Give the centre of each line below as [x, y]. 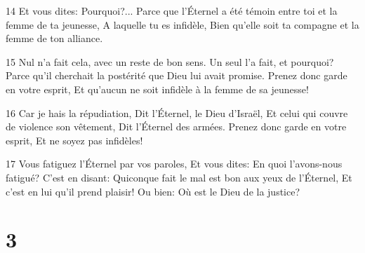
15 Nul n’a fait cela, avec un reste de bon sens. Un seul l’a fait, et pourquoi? [170, 61]
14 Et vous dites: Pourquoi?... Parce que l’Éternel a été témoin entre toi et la [172, 11]
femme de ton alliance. [54, 38]
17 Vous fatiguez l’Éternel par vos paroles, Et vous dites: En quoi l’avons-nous [174, 164]
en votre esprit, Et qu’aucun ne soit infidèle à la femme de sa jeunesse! [157, 89]
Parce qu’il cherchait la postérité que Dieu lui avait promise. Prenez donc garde [177, 75]
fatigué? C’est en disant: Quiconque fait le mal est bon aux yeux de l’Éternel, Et [179, 177]
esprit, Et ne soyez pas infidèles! [74, 140]
